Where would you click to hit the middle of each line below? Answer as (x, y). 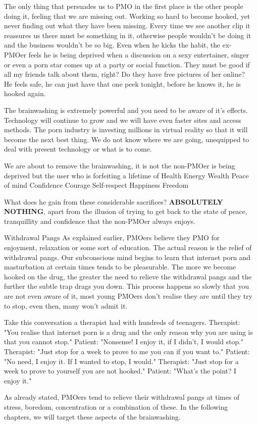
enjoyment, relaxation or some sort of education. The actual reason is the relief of (128, 247)
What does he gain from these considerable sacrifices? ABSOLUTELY (114, 201)
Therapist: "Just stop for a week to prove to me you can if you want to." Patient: (127, 351)
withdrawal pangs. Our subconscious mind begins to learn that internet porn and (127, 257)
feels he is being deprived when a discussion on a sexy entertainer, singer (139, 54)
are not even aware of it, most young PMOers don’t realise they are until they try (128, 296)
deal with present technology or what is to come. (78, 149)
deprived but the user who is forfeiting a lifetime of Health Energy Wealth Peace (127, 175)
